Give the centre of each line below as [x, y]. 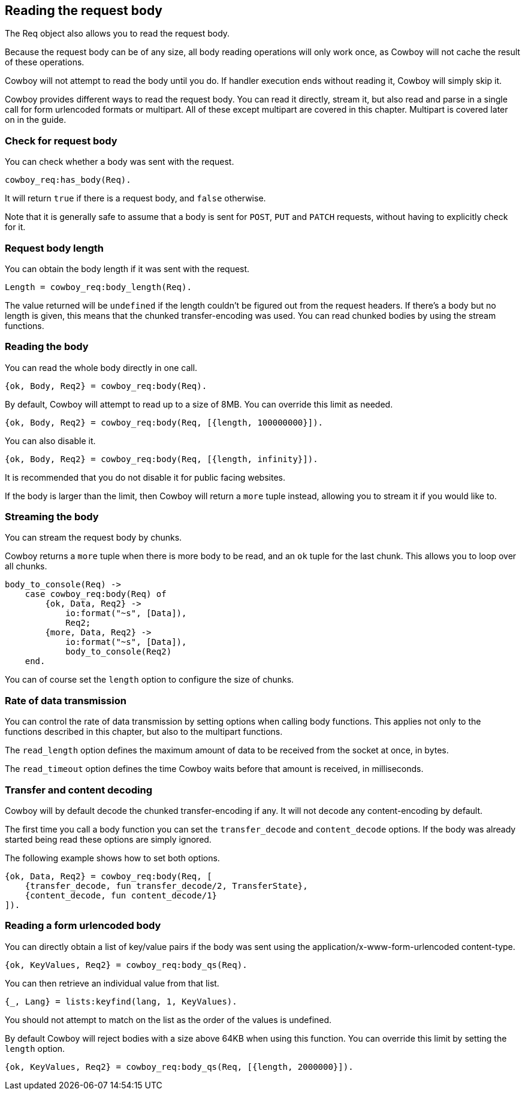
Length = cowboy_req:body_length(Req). [98, 287]
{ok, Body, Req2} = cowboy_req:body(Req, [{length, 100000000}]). [164, 422]
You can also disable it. [50, 441]
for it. [15, 227]
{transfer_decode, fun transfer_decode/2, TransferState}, [166, 886]
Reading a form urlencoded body [83, 926]
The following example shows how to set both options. [112, 858]
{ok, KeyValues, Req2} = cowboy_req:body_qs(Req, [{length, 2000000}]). [179, 1067]
